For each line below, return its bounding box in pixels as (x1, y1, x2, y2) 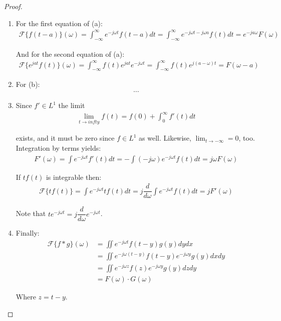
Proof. (4, 1, 23, 11)
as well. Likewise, (139, 133, 191, 143)
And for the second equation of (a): (16, 48, 125, 59)
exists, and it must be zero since (16, 133, 115, 143)
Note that (16, 208, 46, 219)
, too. (238, 133, 255, 143)
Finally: (16, 228, 40, 238)
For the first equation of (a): (16, 18, 103, 28)
